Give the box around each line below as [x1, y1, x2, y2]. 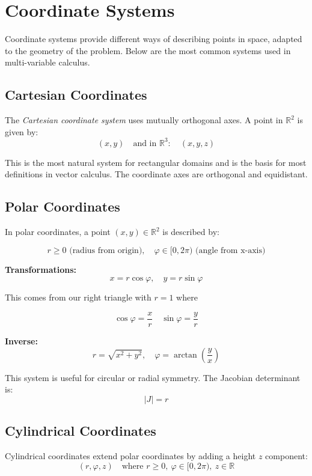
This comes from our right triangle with [5, 291, 151, 304]
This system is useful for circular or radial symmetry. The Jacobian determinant [5, 371, 301, 383]
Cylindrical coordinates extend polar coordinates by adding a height [5, 450, 256, 462]
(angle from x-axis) [195, 246, 266, 255]
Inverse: [5, 335, 38, 347]
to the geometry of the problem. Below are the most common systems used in [5, 44, 291, 56]
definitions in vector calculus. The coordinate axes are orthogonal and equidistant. [5, 168, 308, 180]
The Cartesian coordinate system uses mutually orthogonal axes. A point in [5, 114, 283, 126]
